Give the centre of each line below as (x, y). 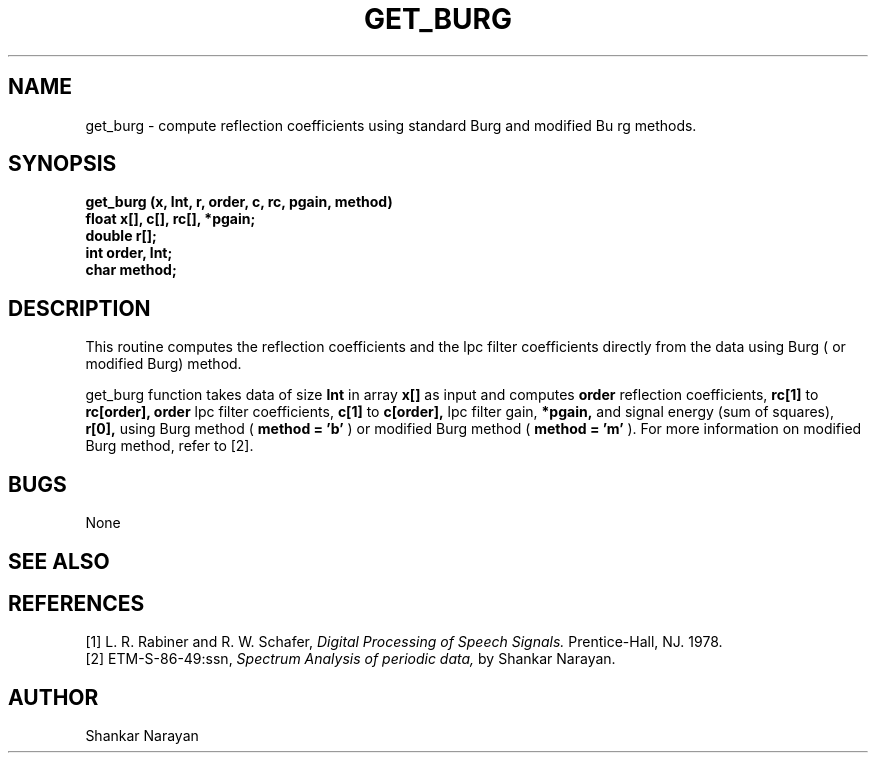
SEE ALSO (59, 561)
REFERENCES (76, 603)
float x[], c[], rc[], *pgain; (170, 219)
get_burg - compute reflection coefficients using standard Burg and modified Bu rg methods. (391, 125)
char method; (131, 270)
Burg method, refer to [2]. (169, 446)
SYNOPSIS (62, 164)
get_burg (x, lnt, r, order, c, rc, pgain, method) (239, 202)
